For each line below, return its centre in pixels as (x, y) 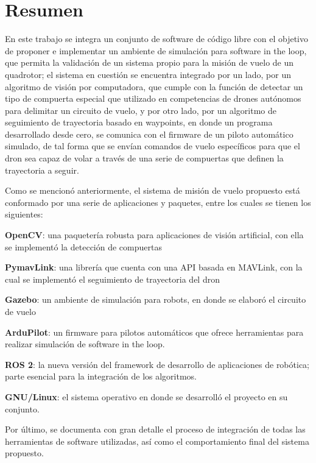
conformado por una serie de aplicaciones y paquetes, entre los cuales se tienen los (158, 202)
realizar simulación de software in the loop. (85, 344)
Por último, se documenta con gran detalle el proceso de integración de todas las (155, 429)
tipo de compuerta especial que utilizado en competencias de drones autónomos (153, 98)
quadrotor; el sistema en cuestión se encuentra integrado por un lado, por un (148, 74)
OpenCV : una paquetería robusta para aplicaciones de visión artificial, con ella (154, 235)
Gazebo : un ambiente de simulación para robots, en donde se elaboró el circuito (156, 299)
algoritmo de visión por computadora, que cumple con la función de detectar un (154, 86)
